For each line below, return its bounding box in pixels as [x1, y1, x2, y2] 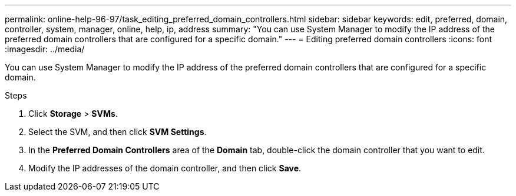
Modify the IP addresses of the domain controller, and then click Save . [28, 163, 302, 173]
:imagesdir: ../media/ [5, 44, 85, 54]
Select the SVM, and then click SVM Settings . [28, 127, 207, 137]
